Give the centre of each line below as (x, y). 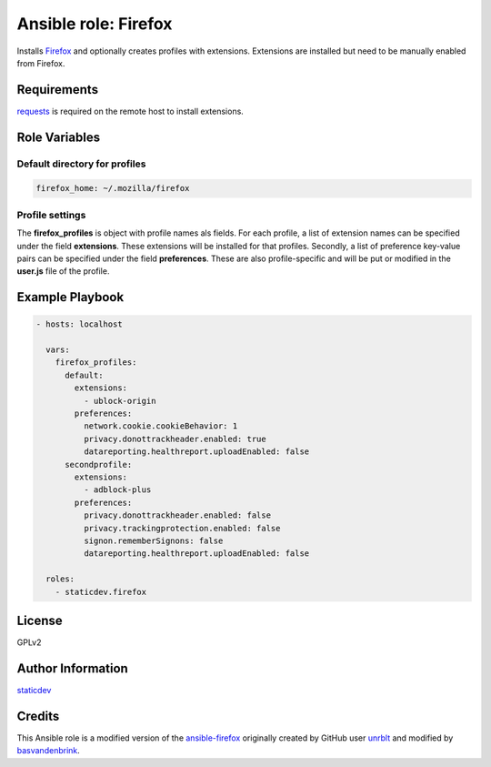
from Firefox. (41, 63)
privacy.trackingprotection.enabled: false (182, 528)
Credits (38, 716)
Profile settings (51, 215)
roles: (60, 579)
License (40, 620)
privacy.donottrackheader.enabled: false (177, 515)
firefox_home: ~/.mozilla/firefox (113, 188)
